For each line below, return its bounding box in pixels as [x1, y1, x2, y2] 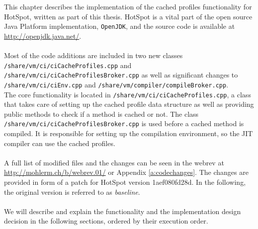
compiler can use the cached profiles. [4, 138, 115, 148]
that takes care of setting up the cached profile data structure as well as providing [4, 99, 254, 109]
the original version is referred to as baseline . [4, 186, 140, 197]
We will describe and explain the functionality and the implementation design [4, 206, 241, 216]
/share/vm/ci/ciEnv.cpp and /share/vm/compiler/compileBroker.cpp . [4, 79, 229, 89]
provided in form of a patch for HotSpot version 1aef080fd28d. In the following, [4, 177, 246, 187]
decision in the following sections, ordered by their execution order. [4, 216, 208, 226]
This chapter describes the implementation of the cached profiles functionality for [4, 1, 252, 11]
